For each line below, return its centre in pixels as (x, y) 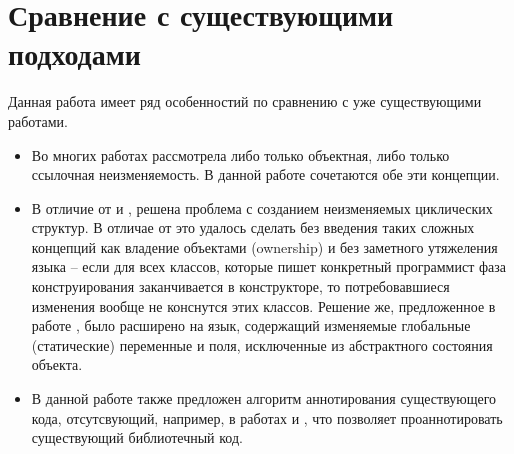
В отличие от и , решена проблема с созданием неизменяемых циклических (262, 207)
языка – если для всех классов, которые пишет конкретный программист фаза (268, 266)
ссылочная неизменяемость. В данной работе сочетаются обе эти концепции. (265, 174)
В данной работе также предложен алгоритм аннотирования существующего (264, 398)
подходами (74, 53)
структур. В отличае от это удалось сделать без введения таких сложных (253, 227)
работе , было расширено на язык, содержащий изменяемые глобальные (251, 325)
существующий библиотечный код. (137, 437)
